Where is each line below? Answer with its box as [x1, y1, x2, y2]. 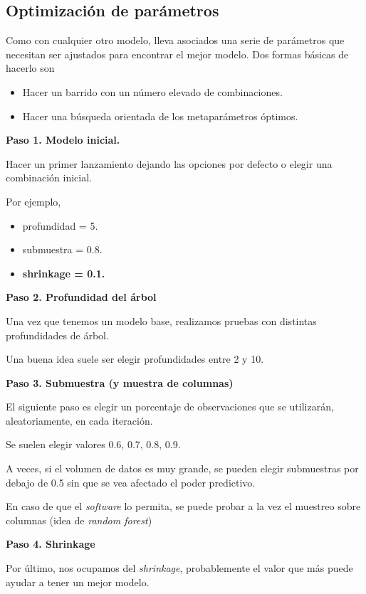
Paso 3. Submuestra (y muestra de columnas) [6, 375, 234, 390]
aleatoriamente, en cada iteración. [6, 413, 153, 428]
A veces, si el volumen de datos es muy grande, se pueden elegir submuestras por [6, 461, 359, 476]
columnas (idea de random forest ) [6, 512, 152, 527]
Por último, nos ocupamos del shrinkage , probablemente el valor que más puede [6, 561, 353, 576]
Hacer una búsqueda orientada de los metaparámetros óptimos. [22, 108, 298, 123]
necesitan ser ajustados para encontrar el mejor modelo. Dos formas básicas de [6, 46, 349, 61]
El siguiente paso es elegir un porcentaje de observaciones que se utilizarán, [6, 399, 334, 414]
